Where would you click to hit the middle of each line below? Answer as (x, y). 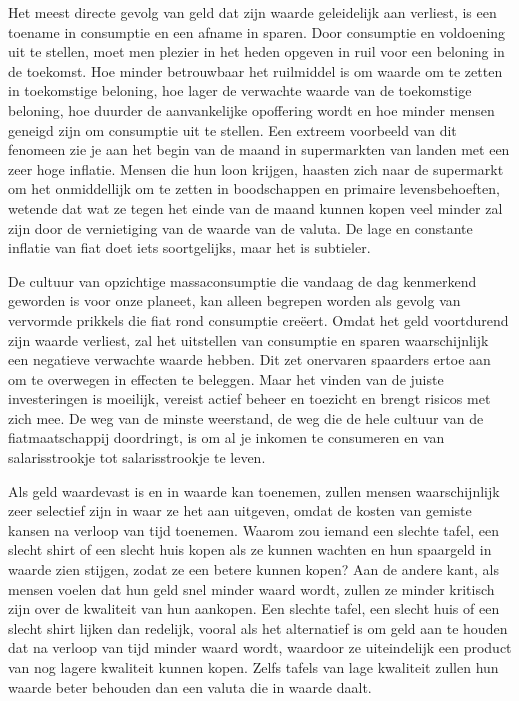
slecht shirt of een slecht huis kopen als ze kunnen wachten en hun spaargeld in (250, 549)
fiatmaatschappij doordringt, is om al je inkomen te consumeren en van (226, 437)
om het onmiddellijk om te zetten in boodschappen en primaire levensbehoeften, (254, 188)
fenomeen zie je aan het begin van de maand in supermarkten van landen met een (259, 149)
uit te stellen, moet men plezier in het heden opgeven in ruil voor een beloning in (256, 51)
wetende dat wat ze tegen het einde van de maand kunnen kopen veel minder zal (255, 207)
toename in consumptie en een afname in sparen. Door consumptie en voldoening (257, 31)
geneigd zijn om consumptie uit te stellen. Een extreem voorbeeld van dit (232, 129)
